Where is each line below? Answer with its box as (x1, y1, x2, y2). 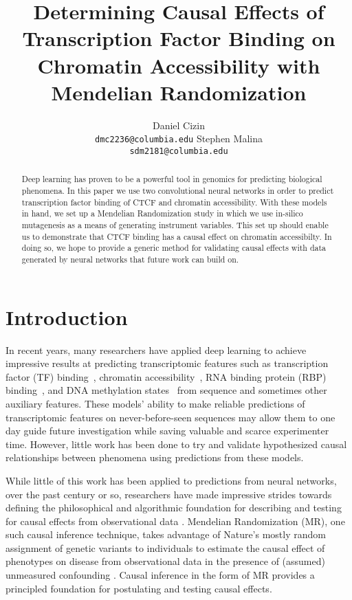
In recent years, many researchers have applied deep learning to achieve (5, 342, 307, 357)
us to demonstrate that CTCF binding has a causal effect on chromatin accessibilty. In (21, 230, 332, 242)
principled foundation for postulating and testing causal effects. (5, 581, 272, 595)
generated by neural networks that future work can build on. (21, 253, 239, 265)
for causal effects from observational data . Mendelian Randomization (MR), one (5, 513, 345, 528)
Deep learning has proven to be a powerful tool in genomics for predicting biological (21, 173, 322, 185)
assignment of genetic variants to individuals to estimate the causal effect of (5, 540, 325, 555)
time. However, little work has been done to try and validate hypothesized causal (5, 436, 347, 451)
